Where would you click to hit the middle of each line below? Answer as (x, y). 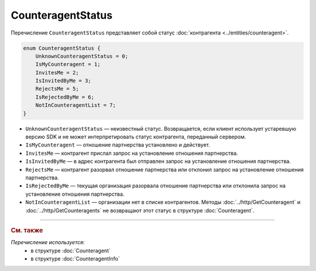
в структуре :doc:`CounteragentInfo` (75, 258)
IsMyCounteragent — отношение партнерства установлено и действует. (118, 145)
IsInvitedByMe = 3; (63, 81)
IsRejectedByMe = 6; (65, 97)
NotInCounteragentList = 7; (76, 105)
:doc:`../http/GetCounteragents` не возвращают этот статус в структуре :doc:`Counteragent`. (140, 210)
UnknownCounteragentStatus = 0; (82, 56)
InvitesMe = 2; (57, 72)
